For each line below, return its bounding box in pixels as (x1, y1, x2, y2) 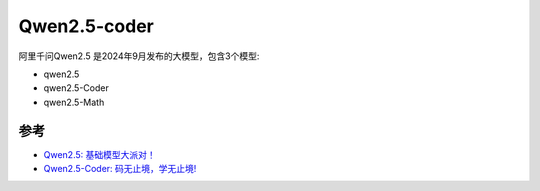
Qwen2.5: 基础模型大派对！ (43, 148, 156, 160)
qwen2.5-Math (43, 96, 105, 108)
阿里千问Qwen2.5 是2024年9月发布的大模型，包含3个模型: (18, 50, 260, 62)
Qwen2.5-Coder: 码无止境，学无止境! (43, 163, 197, 175)
